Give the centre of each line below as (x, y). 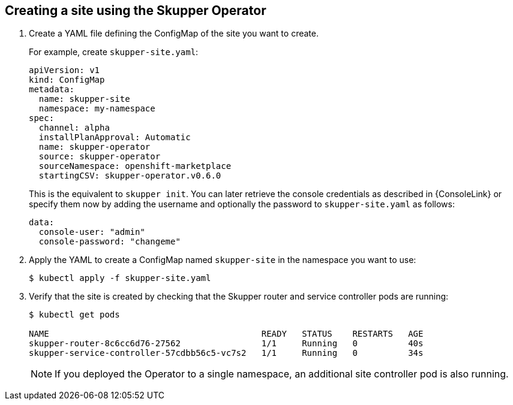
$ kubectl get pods (74, 315)
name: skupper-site (84, 99)
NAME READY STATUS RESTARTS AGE (226, 334)
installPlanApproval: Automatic (115, 137)
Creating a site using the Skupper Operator (136, 10)
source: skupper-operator (100, 157)
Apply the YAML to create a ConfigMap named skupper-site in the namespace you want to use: (223, 260)
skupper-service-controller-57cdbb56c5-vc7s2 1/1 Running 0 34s (226, 353)
